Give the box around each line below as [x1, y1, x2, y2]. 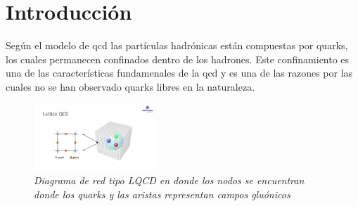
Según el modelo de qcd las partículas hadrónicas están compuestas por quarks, [6, 38, 348, 53]
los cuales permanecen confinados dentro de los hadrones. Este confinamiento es [6, 51, 350, 66]
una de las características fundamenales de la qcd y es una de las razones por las [6, 65, 353, 80]
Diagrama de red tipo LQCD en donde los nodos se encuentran [34, 173, 305, 188]
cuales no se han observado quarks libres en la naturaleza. [6, 79, 255, 94]
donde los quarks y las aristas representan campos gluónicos [34, 187, 290, 202]
